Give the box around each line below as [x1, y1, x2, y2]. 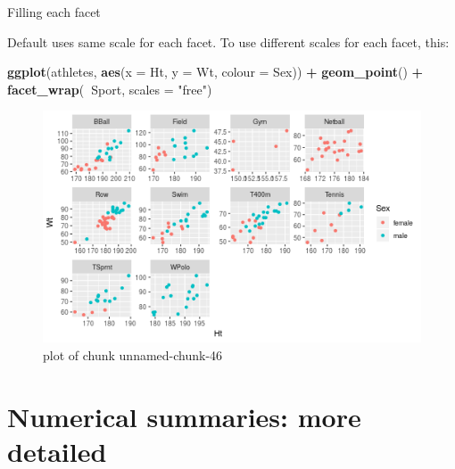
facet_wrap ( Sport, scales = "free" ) [7, 79, 212, 98]
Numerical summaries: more [7, 398, 361, 434]
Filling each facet [7, 3, 101, 21]
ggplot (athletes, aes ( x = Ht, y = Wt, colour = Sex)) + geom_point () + [7, 62, 424, 81]
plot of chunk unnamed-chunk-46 [43, 345, 223, 364]
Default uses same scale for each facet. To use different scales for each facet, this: [7, 32, 450, 51]
